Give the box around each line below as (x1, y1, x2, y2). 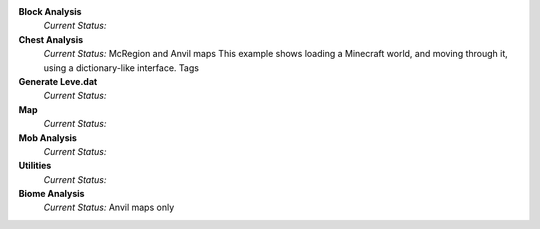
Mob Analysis (18, 131, 77, 144)
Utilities (18, 160, 52, 172)
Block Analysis (18, 6, 82, 17)
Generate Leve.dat (18, 75, 98, 87)
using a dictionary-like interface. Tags (43, 61, 200, 74)
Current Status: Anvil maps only (43, 201, 175, 214)
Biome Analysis (18, 188, 85, 200)
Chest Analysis (18, 33, 84, 45)
